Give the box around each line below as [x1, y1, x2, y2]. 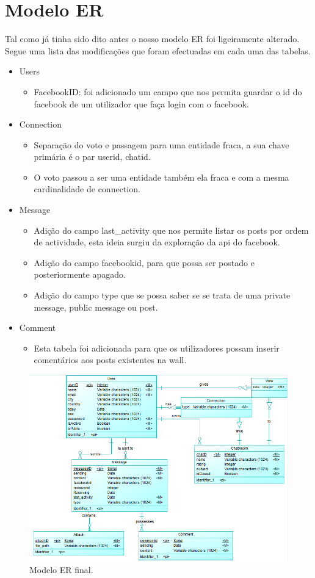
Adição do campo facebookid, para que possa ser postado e [34, 256, 255, 269]
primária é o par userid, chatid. [34, 150, 151, 163]
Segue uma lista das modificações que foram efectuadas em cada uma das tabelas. [5, 44, 311, 57]
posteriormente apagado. [34, 268, 126, 281]
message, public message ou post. [34, 300, 158, 313]
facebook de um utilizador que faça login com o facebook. [34, 97, 249, 110]
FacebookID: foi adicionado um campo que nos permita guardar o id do [34, 85, 302, 98]
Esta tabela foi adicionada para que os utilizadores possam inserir [34, 341, 280, 354]
